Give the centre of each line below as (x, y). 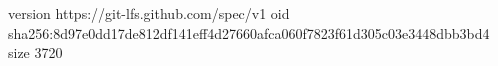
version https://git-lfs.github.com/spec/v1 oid (149, 13)
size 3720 (35, 52)
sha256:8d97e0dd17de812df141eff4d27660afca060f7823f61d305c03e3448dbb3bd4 (249, 32)
